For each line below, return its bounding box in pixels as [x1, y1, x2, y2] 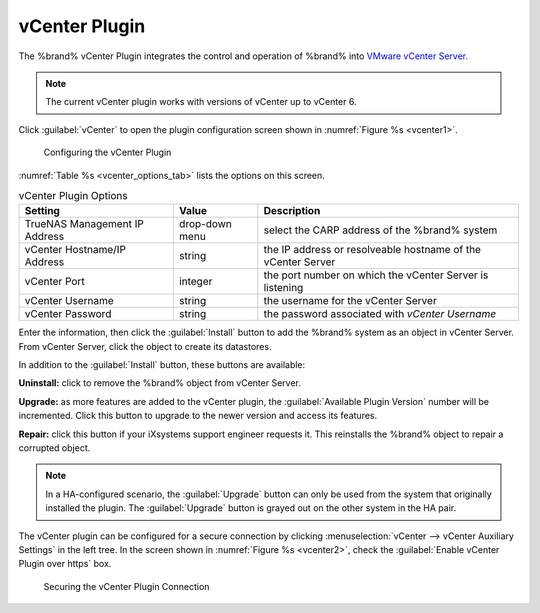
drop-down [178, 217, 232, 231]
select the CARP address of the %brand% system [263, 223, 498, 237]
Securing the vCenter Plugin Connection [43, 580, 210, 592]
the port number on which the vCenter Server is [263, 268, 489, 282]
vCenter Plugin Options [18, 189, 129, 203]
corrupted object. [18, 442, 91, 454]
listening [263, 281, 304, 295]
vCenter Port [24, 275, 85, 289]
